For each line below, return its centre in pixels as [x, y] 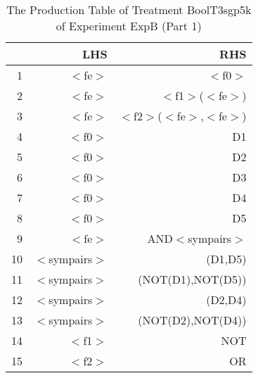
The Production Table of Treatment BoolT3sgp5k [129, 10]
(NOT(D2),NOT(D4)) [192, 320]
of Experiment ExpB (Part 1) [129, 26]
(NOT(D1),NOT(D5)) [192, 279]
